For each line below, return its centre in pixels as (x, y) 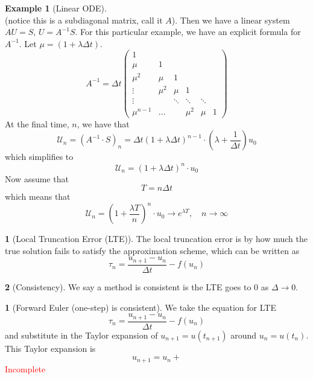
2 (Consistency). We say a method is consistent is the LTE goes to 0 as (137, 286)
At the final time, (37, 123)
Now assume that (37, 178)
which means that (38, 196)
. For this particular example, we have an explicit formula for (188, 32)
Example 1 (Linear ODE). (56, 8)
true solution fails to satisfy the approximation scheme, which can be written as (152, 250)
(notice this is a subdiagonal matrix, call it (84, 20)
